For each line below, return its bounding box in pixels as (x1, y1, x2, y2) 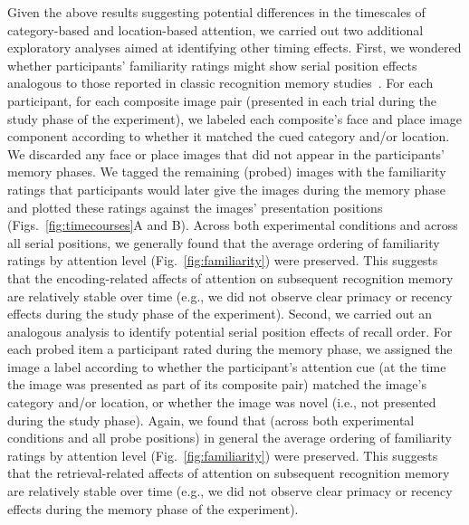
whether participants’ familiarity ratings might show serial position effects (7, 55, 417, 74)
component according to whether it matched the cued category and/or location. (7, 127, 450, 146)
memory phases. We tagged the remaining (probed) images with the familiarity (7, 162, 446, 181)
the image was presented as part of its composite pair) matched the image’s (7, 375, 426, 394)
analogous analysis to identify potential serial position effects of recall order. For (7, 321, 453, 340)
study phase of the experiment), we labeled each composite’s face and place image (7, 109, 462, 128)
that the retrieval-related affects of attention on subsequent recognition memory (7, 463, 450, 482)
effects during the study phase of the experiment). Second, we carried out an (7, 304, 432, 323)
